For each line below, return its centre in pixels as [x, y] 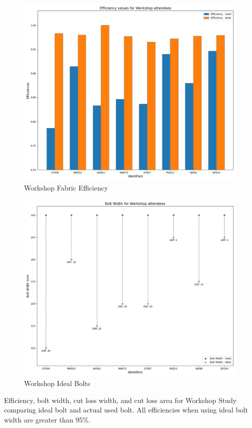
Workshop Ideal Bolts [57, 383]
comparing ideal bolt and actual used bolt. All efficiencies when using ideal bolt [126, 410]
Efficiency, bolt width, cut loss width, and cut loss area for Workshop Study [120, 400]
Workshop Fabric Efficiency [66, 187]
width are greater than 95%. [47, 419]
